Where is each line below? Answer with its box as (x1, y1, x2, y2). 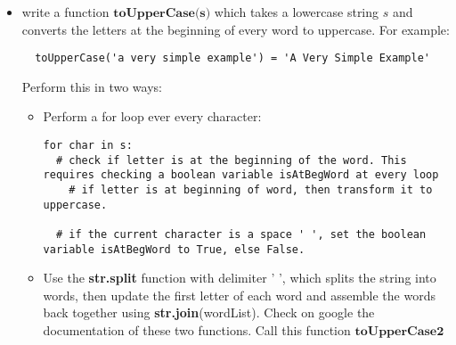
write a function (21, 3, 110, 21)
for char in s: (43, 139, 133, 152)
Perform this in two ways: (21, 77, 162, 95)
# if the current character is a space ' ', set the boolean (55, 227, 427, 241)
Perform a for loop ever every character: (43, 107, 262, 126)
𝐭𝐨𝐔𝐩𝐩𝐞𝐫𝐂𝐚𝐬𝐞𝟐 (354, 325, 444, 339)
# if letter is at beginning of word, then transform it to (69, 184, 433, 196)
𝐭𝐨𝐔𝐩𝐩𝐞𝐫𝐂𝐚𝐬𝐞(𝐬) (113, 7, 211, 20)
